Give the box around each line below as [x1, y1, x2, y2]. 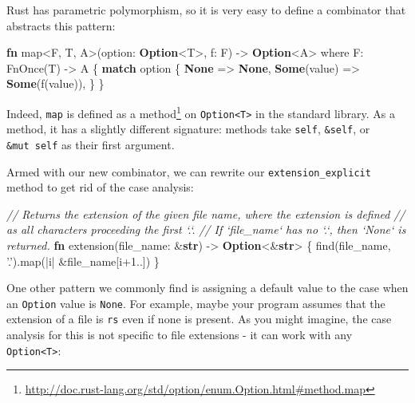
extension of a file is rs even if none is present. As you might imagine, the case [6, 310, 392, 327]
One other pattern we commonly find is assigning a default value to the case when [6, 279, 409, 296]
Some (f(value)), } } [6, 75, 105, 92]
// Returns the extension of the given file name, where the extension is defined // [6, 205, 405, 222]
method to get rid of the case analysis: [6, 179, 194, 196]
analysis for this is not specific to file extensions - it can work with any [6, 326, 353, 343]
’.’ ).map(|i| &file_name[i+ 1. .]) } [6, 252, 160, 269]
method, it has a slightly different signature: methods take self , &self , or [6, 121, 370, 137]
